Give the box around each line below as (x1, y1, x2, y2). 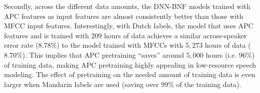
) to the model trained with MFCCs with (57, 40, 183, 50)
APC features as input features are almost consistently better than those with (4, 10, 243, 21)
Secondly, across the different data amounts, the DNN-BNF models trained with (4, 1, 250, 11)
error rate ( (4, 40, 39, 50)
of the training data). (176, 79, 241, 89)
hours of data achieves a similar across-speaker (104, 30, 247, 40)
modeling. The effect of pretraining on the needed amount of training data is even (4, 69, 255, 80)
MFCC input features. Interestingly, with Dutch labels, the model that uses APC (4, 20, 253, 31)
